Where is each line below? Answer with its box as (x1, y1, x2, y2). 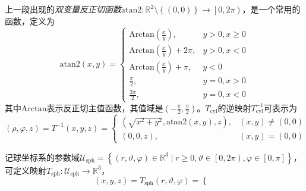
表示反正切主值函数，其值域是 (46, 101, 163, 114)
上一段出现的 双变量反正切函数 (5, 3, 121, 15)
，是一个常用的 (242, 3, 301, 15)
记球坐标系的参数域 (5, 151, 80, 163)
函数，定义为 (5, 14, 55, 27)
